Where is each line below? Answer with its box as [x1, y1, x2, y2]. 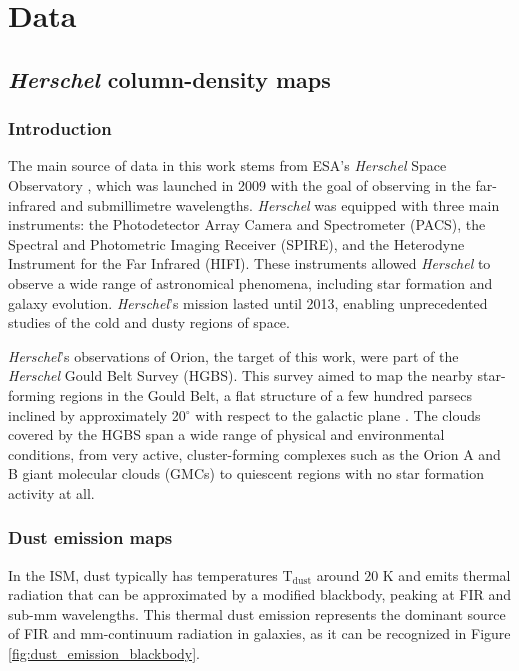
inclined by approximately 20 [8, 404, 186, 425]
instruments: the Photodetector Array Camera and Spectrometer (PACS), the [8, 214, 486, 235]
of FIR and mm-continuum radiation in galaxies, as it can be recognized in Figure [8, 623, 511, 644]
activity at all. [8, 482, 95, 503]
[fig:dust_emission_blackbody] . [8, 643, 201, 664]
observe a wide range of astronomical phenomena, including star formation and [8, 272, 493, 293]
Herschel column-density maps [8, 63, 331, 94]
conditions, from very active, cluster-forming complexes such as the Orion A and [8, 443, 501, 464]
